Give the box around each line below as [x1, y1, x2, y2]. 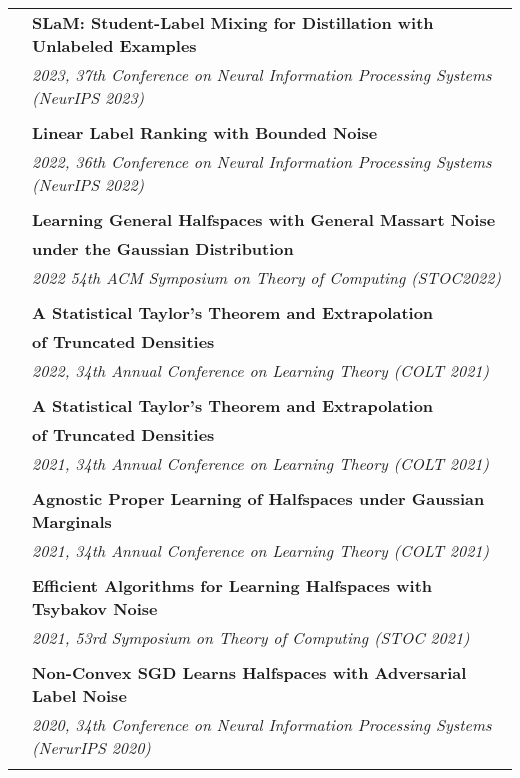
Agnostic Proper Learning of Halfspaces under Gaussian [32, 487, 485, 510]
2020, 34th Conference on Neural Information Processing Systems [32, 713, 492, 736]
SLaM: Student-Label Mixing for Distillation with [32, 11, 434, 34]
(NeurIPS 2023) [32, 86, 145, 109]
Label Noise [32, 684, 127, 707]
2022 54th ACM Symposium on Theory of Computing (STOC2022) [32, 266, 501, 289]
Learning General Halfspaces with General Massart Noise [32, 208, 496, 231]
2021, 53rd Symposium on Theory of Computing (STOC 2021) [32, 626, 470, 649]
